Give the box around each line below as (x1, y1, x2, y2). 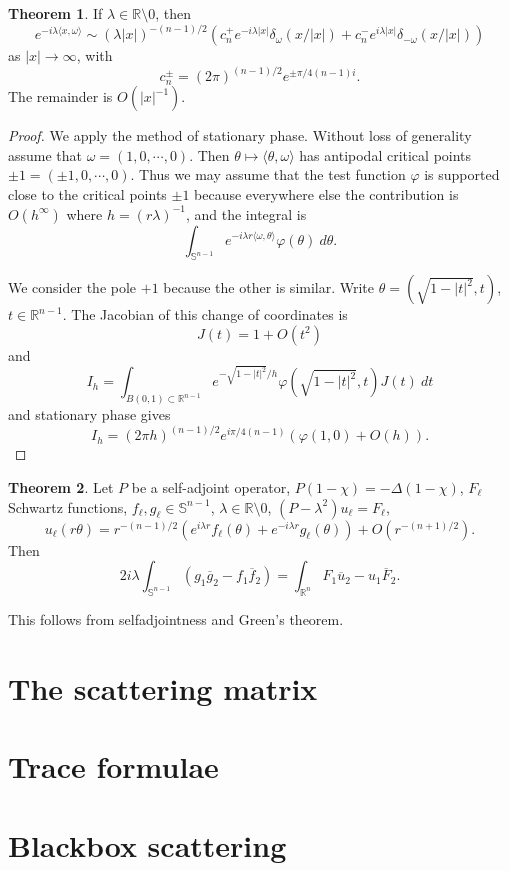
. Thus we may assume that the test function (130, 164, 406, 185)
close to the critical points (8, 183, 167, 204)
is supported (424, 164, 500, 185)
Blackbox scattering (8, 824, 287, 865)
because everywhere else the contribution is (194, 183, 459, 204)
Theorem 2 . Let (8, 476, 114, 497)
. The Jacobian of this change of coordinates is (62, 304, 348, 325)
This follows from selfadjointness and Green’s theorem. (8, 608, 344, 629)
